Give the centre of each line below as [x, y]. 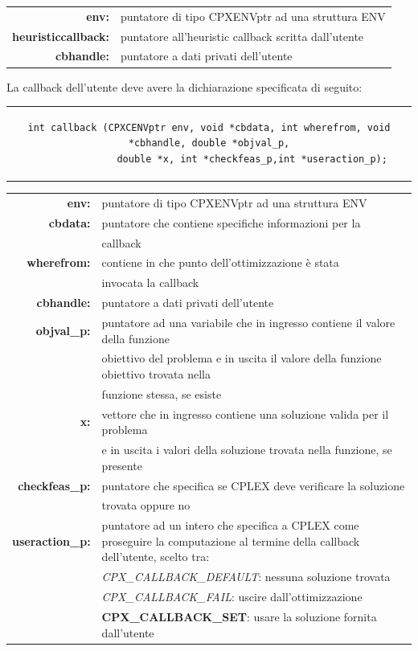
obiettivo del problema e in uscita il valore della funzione [242, 358]
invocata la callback [150, 283]
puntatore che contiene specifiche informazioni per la [231, 222]
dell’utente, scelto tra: [156, 557]
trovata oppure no [146, 505]
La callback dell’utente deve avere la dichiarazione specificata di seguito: [184, 86]
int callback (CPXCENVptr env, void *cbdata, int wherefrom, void [209, 127]
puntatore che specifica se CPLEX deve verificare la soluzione [253, 485]
